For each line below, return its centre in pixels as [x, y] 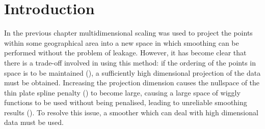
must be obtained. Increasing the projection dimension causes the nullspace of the [132, 83]
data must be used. [34, 122]
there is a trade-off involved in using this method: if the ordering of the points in [130, 62]
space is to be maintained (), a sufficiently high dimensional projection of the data [132, 72]
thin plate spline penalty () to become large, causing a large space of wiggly [122, 92]
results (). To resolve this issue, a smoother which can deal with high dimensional [131, 112]
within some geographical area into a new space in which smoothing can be [122, 42]
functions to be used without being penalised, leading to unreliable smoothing [126, 102]
